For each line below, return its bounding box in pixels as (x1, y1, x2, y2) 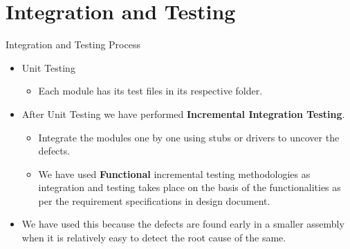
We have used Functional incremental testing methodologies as (38, 166, 311, 181)
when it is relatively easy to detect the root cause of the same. (21, 230, 286, 245)
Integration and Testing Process (6, 37, 140, 52)
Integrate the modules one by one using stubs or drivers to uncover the (38, 130, 340, 144)
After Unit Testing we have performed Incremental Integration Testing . (21, 106, 345, 121)
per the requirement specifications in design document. (38, 193, 270, 208)
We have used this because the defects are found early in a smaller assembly (21, 217, 344, 231)
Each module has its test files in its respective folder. (38, 83, 263, 98)
